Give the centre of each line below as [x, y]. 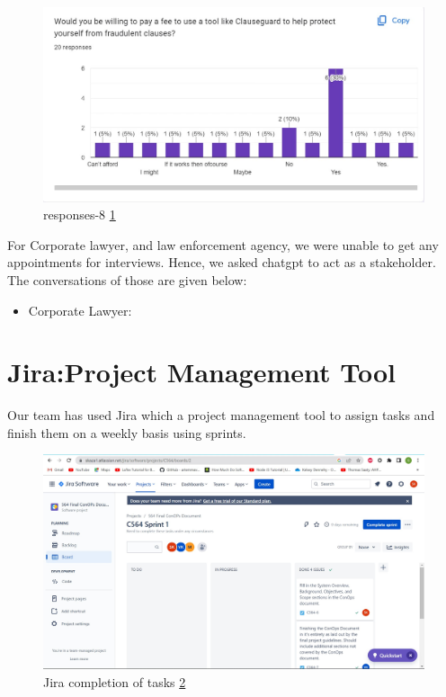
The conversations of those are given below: [127, 279]
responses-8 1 [80, 214]
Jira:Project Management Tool [202, 372]
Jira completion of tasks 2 [115, 681]
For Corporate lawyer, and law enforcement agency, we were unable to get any [223, 244]
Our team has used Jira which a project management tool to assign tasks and [221, 415]
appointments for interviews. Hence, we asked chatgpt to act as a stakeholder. [222, 262]
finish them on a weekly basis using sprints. [127, 432]
